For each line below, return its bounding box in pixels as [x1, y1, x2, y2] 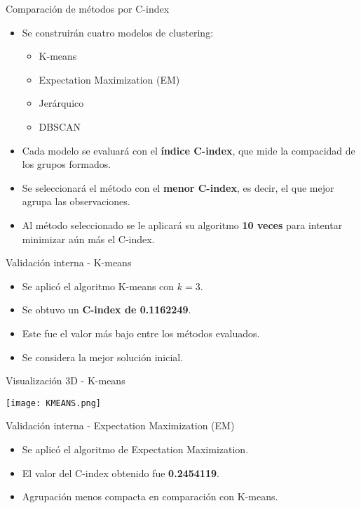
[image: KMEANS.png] [6, 398, 102, 408]
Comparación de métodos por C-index [6, 1, 170, 15]
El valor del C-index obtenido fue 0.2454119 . [22, 465, 219, 480]
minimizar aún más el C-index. [22, 231, 155, 246]
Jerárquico [39, 96, 84, 110]
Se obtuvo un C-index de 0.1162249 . [22, 302, 191, 317]
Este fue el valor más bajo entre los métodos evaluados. [22, 325, 260, 340]
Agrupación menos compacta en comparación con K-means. [22, 489, 278, 504]
